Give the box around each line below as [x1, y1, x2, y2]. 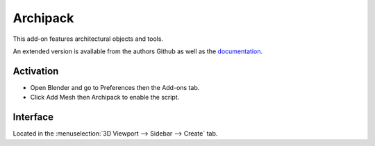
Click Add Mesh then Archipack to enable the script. [30, 93, 180, 102]
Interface [12, 111, 53, 123]
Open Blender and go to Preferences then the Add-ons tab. [30, 83, 200, 91]
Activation [12, 65, 59, 77]
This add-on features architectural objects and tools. [12, 35, 163, 43]
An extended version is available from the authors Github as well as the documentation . [12, 47, 263, 55]
